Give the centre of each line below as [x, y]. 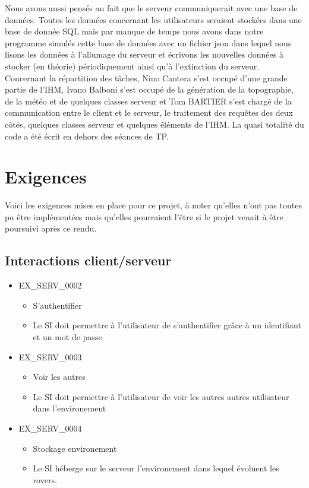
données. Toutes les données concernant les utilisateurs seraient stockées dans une [153, 19]
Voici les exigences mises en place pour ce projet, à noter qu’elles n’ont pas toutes [153, 205]
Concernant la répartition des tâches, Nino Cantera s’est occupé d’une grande [146, 77]
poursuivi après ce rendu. [51, 228]
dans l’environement [70, 408]
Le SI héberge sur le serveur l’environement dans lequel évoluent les [156, 468]
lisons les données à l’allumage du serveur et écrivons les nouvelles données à [144, 54]
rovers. [45, 479]
